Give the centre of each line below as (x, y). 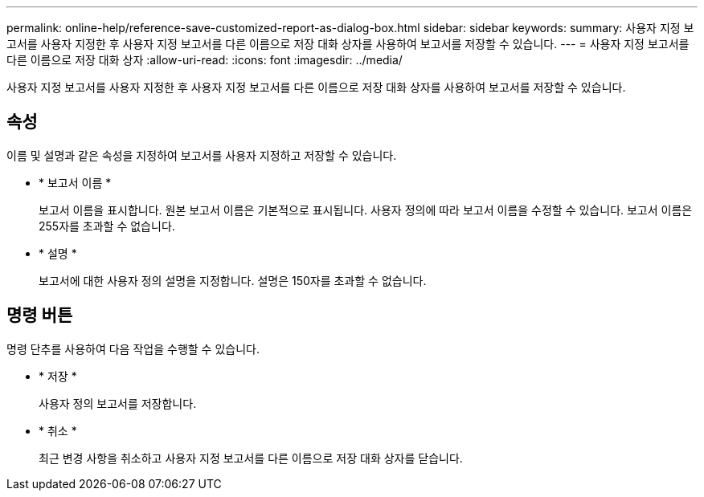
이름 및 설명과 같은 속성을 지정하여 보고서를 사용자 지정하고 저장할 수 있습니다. (202, 155)
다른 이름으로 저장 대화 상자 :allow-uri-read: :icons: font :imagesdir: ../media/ (205, 60)
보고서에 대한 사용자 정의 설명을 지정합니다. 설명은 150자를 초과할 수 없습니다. (233, 280)
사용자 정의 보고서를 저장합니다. (118, 403)
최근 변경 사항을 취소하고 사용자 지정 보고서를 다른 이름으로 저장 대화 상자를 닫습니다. (251, 458)
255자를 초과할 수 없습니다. (107, 226)
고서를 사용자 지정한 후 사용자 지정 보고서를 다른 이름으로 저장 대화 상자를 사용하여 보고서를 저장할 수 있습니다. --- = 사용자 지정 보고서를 (348, 44)
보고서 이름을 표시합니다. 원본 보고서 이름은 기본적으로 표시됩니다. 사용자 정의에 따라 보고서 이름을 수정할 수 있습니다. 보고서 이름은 (366, 210)
